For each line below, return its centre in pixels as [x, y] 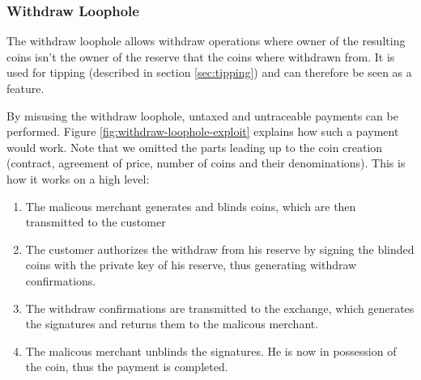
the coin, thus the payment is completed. [127, 367]
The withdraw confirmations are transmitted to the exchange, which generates [220, 308]
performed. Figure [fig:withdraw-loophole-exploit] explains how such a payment [203, 131]
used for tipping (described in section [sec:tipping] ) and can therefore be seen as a [209, 72]
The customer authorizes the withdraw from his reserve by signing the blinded [220, 249]
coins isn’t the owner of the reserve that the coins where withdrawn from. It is [201, 56]
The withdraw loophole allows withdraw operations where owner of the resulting [206, 41]
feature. [26, 88]
